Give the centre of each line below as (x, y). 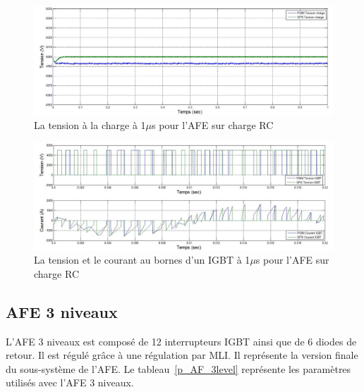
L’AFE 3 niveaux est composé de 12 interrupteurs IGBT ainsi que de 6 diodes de (181, 341)
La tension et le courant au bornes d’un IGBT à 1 (142, 260)
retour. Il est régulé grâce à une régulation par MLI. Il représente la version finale (182, 355)
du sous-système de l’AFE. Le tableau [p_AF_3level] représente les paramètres (178, 368)
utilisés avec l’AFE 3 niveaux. (70, 382)
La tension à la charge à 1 (90, 124)
